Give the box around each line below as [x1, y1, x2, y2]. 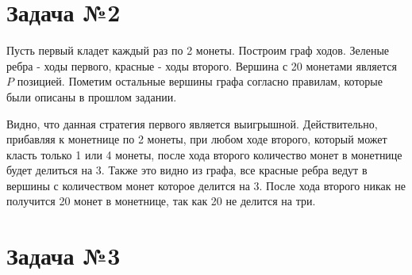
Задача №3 [6, 239, 121, 272]
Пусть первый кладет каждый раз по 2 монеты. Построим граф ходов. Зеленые [6, 42, 390, 59]
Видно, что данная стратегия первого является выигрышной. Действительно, [6, 115, 378, 132]
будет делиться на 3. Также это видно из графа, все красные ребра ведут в [6, 162, 368, 178]
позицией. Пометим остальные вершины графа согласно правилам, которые [17, 73, 383, 90]
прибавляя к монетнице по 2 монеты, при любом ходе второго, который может [6, 131, 387, 147]
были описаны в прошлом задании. [6, 88, 177, 105]
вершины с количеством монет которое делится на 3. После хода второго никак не [6, 177, 406, 193]
